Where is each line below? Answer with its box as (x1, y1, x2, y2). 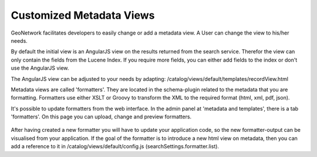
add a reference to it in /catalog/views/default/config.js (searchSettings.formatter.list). (11, 143, 220, 150)
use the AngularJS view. (11, 64, 69, 71)
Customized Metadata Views (11, 9, 155, 22)
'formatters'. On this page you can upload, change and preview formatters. (11, 113, 192, 120)
